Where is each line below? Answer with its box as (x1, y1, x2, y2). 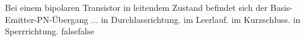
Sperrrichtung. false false (5, 25, 95, 37)
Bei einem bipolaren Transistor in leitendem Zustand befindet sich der (5, 1, 268, 13)
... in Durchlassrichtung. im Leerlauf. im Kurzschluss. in (90, 13, 301, 25)
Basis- (270, 1, 293, 13)
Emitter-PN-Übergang (5, 13, 89, 25)
